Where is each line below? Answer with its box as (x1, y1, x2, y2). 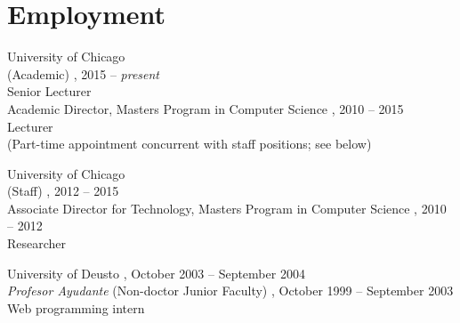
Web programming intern (7, 298, 145, 317)
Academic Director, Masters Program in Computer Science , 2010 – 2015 (7, 99, 404, 117)
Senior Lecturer (7, 82, 92, 101)
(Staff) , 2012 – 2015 (7, 182, 119, 200)
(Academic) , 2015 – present (7, 64, 160, 83)
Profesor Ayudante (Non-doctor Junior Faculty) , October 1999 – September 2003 (7, 281, 454, 300)
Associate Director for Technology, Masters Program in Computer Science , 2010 (7, 198, 447, 217)
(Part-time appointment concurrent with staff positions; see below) (7, 134, 372, 153)
